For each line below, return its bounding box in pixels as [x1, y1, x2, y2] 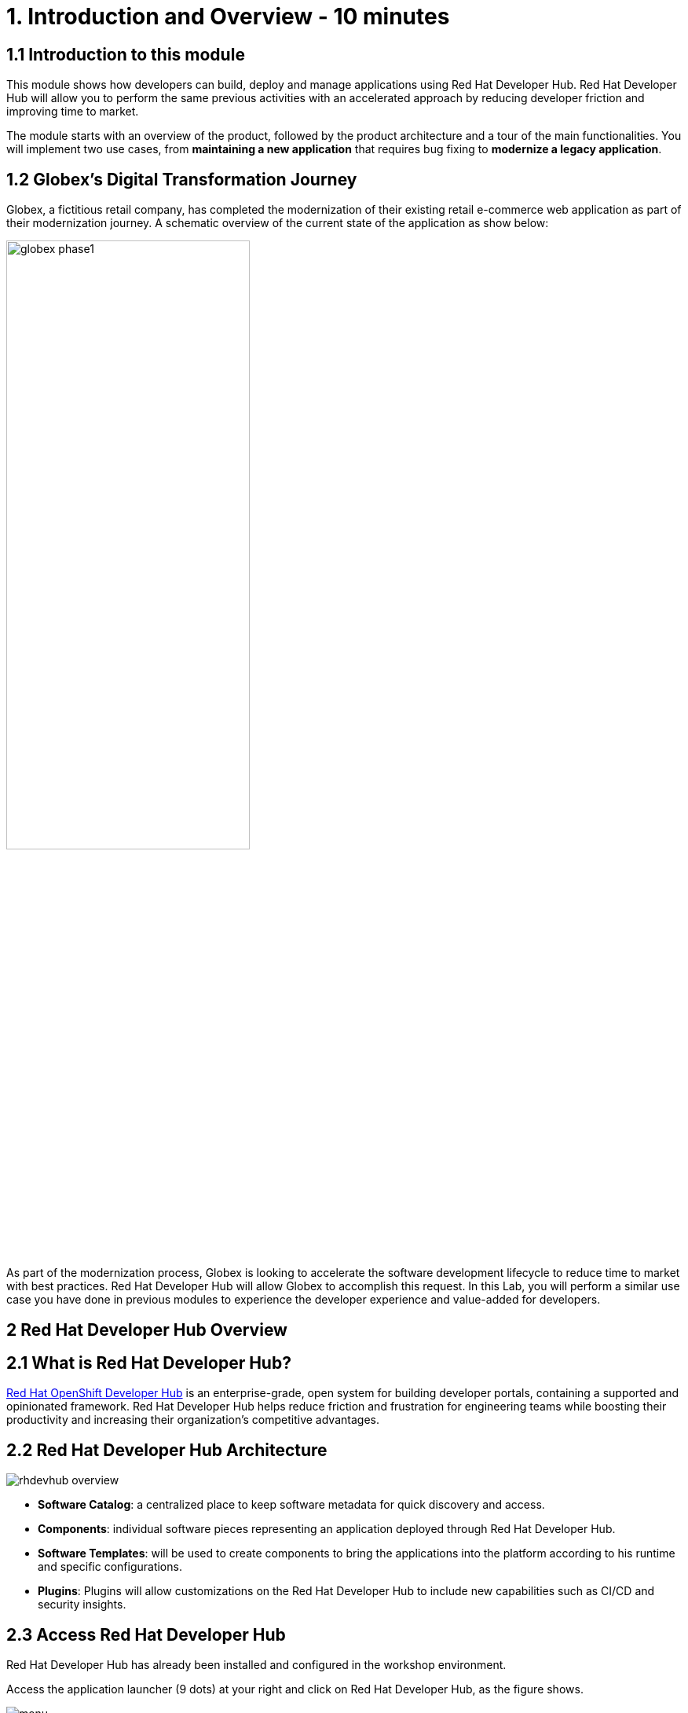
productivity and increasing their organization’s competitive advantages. [6, 1413, 379, 1427]
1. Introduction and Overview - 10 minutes [6, 3, 450, 30]
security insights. [38, 1597, 126, 1612]
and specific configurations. [38, 1560, 182, 1574]
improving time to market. [6, 105, 139, 119]
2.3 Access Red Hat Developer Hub [6, 1624, 286, 1645]
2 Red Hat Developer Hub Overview [6, 1319, 287, 1340]
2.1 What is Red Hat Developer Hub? [6, 1353, 291, 1374]
